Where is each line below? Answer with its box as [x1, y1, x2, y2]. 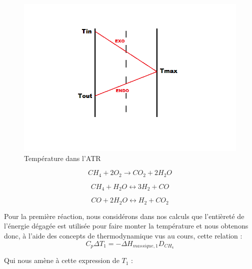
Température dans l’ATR [24, 152, 101, 163]
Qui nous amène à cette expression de [4, 255, 119, 265]
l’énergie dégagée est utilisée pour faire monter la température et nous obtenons [4, 220, 248, 231]
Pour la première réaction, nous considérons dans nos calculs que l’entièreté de [4, 210, 244, 221]
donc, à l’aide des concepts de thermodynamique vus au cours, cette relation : [4, 230, 242, 240]
